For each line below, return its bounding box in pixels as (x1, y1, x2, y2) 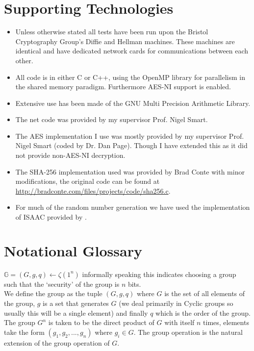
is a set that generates (43, 298, 109, 308)
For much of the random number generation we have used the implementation (15, 202, 250, 212)
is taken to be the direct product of (48, 317, 154, 327)
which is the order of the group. (155, 307, 251, 318)
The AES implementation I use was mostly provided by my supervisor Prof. (15, 130, 244, 141)
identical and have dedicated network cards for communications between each (15, 46, 249, 56)
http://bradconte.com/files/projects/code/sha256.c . (15, 185, 171, 196)
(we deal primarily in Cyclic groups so (119, 298, 233, 308)
